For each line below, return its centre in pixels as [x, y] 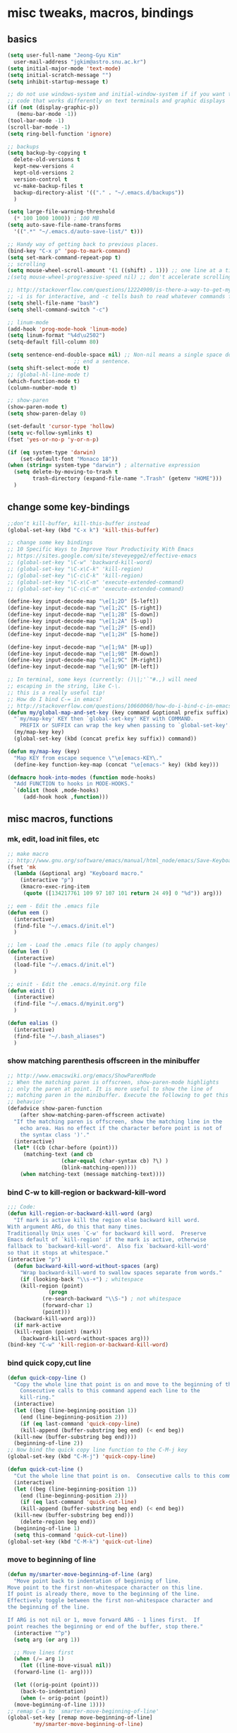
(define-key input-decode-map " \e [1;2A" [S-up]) [80, 621]
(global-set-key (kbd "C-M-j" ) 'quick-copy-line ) [82, 1457]
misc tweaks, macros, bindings [101, 13]
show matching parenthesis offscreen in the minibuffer [104, 1061]
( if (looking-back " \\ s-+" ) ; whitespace [81, 1279]
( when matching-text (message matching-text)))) [93, 1174]
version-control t [41, 179]
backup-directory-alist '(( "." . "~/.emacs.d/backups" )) [99, 192]
